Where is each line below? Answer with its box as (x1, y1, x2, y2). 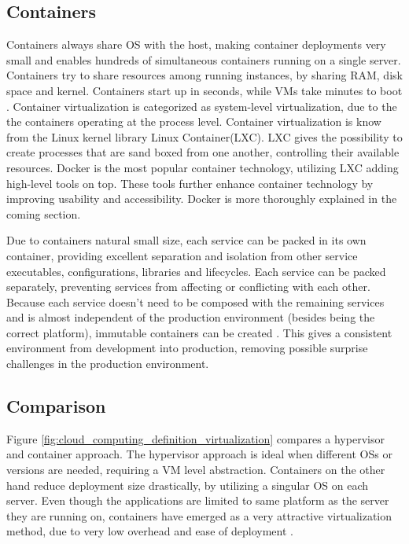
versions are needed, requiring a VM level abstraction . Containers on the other (6, 461, 385, 478)
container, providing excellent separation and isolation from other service (6, 247, 358, 263)
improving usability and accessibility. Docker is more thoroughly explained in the (6, 190, 397, 207)
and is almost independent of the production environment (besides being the (6, 309, 375, 325)
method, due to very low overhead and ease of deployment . (6, 523, 293, 539)
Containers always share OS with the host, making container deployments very (6, 36, 386, 53)
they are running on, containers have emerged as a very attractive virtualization (6, 507, 392, 524)
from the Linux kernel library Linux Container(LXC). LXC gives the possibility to (6, 128, 403, 145)
